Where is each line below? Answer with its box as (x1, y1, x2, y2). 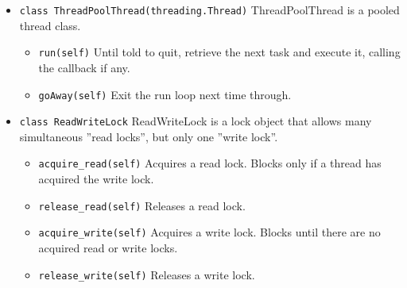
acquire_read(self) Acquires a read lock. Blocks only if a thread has (38, 155, 382, 171)
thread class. (19, 17, 81, 33)
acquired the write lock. (38, 171, 154, 187)
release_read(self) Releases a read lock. (38, 197, 246, 213)
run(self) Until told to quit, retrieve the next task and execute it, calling (38, 44, 401, 60)
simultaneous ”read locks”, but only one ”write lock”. (19, 128, 278, 144)
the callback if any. (38, 59, 130, 75)
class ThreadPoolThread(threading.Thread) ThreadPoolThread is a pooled (19, 2, 400, 17)
